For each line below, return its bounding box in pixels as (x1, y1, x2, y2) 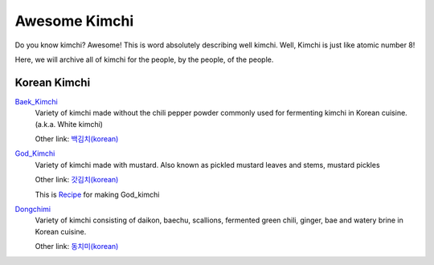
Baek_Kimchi (14, 96, 58, 106)
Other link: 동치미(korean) (35, 242, 119, 251)
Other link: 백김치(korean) (35, 134, 119, 144)
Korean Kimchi (14, 75, 91, 89)
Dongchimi (14, 204, 51, 214)
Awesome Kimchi (14, 12, 134, 30)
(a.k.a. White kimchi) (35, 119, 104, 128)
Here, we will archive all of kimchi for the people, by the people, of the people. (14, 55, 274, 64)
